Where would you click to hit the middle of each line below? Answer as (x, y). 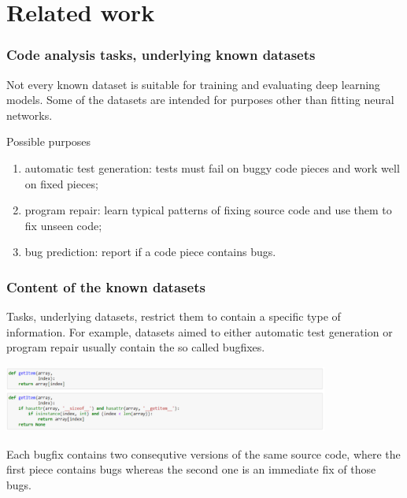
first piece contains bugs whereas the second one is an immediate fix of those (191, 469)
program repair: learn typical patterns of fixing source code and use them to (208, 210)
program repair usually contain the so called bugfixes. (136, 347)
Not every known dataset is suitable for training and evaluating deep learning (193, 84)
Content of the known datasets (106, 286)
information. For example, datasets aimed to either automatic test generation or (200, 331)
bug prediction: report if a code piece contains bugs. (150, 252)
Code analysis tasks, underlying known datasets (161, 55)
